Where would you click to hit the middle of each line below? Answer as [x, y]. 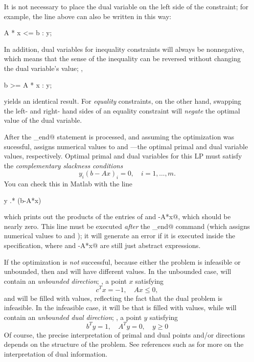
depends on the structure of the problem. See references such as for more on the [124, 344]
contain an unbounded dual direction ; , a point [73, 317]
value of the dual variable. [43, 120]
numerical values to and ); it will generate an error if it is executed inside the [120, 236]
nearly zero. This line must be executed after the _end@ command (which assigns [127, 226]
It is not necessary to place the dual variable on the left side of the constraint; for [126, 6]
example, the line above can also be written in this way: [88, 16]
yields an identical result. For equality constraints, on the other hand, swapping [123, 101]
